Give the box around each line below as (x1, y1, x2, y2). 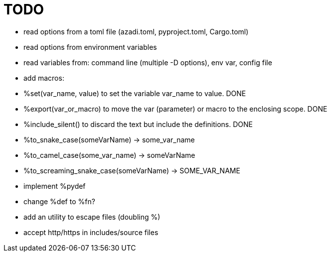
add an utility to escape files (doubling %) (23, 212, 161, 221)
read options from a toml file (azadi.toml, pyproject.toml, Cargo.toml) (23, 27, 249, 36)
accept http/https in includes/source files (23, 228, 159, 237)
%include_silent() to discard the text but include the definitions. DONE (23, 120, 253, 128)
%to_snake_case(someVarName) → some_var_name (23, 135, 195, 144)
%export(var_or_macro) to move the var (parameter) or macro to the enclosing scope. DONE (23, 104, 328, 113)
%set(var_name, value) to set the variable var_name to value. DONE (23, 89, 246, 98)
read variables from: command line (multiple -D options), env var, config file (23, 58, 272, 67)
